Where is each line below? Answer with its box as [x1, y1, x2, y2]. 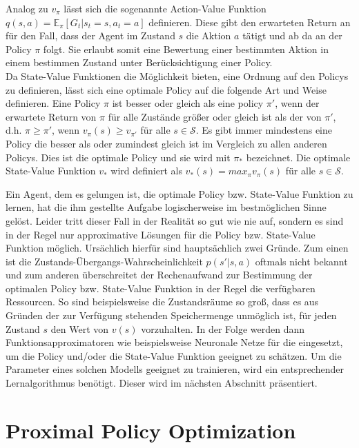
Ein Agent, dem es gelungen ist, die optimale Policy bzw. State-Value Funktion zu [6, 186, 353, 201]
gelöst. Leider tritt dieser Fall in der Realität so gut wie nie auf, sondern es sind [6, 213, 344, 227]
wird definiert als [110, 163, 182, 178]
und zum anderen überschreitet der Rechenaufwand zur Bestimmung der [6, 267, 313, 282]
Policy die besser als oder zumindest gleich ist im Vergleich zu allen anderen [6, 136, 327, 150]
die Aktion [186, 28, 231, 43]
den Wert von [50, 321, 109, 336]
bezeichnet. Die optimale [246, 150, 351, 164]
